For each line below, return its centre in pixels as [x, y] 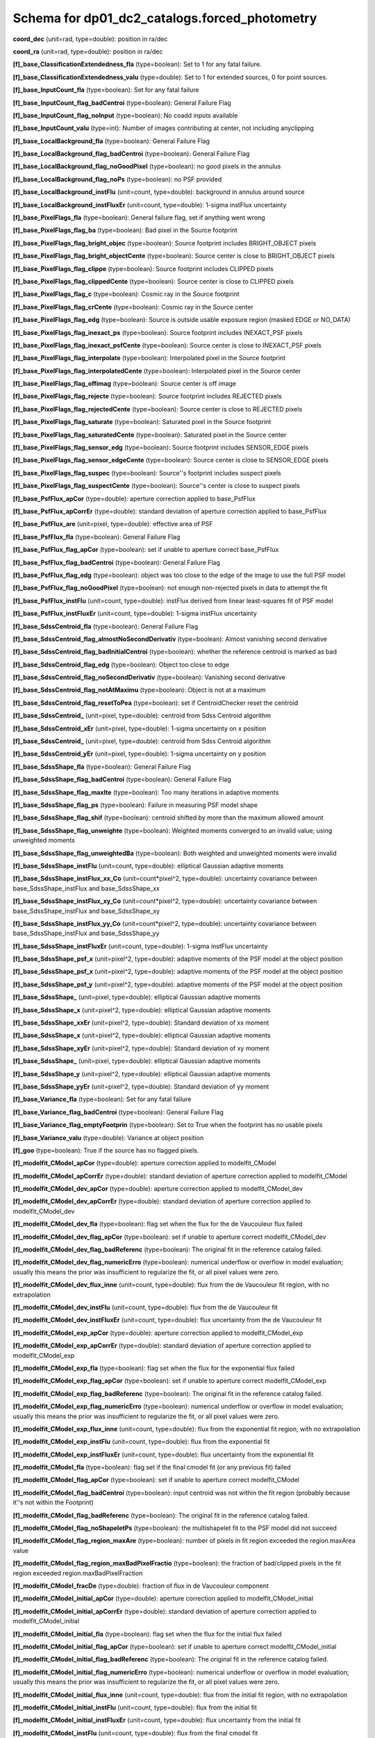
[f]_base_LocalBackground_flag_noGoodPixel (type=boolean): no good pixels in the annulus [147, 166]
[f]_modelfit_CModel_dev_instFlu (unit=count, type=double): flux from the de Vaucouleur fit [145, 1307]
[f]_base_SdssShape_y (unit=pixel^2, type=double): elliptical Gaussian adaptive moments [142, 1073]
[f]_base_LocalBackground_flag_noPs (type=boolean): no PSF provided [117, 179]
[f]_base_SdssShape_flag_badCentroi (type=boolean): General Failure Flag [122, 779]
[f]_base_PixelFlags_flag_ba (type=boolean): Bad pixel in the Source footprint [125, 230]
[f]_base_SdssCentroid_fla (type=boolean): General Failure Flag [105, 626]
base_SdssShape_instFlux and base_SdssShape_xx [86, 888]
